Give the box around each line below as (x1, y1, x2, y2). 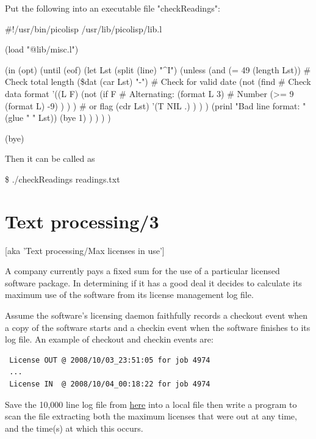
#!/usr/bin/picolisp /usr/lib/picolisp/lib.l (5, 22, 162, 35)
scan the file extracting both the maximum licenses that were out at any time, (5, 410, 297, 423)
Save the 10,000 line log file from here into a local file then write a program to (5, 397, 297, 410)
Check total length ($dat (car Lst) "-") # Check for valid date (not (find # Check (5, 75, 311, 88)
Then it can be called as (5, 152, 95, 165)
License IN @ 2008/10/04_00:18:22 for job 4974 (9, 380, 210, 388)
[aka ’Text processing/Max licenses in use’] (5, 244, 165, 256)
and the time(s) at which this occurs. (5, 421, 143, 434)
